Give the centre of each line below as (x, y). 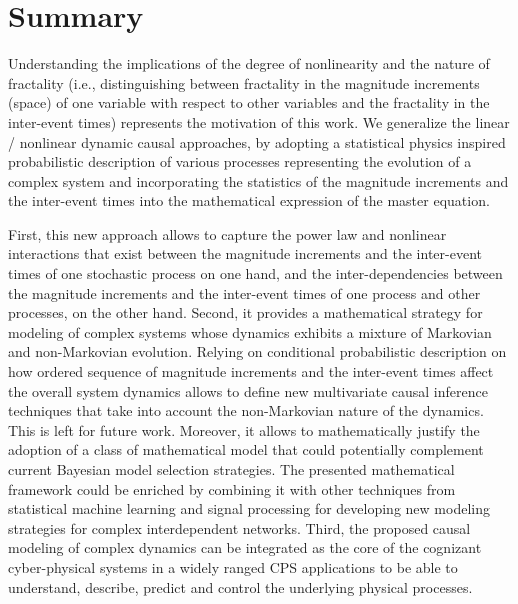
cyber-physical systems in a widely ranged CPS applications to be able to (233, 566)
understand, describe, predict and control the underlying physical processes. (240, 586)
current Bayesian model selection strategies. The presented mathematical (231, 469)
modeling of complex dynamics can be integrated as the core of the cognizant (245, 547)
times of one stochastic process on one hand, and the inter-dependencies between (255, 273)
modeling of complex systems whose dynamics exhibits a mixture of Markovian (250, 331)
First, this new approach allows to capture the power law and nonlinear (227, 233)
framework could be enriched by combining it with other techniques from (232, 488)
